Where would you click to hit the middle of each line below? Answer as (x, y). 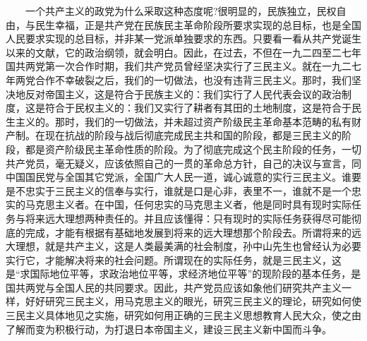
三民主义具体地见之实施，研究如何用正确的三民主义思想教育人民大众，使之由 (183, 315)
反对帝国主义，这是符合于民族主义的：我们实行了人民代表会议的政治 (183, 94)
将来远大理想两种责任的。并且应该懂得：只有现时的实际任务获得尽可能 (188, 218)
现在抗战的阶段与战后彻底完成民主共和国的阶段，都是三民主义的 (193, 135)
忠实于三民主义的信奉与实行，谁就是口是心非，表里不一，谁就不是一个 (188, 190)
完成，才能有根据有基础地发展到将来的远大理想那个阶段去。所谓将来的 (188, 232)
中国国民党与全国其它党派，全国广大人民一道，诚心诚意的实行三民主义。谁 (179, 177)
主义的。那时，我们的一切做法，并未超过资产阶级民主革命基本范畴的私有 (183, 121)
